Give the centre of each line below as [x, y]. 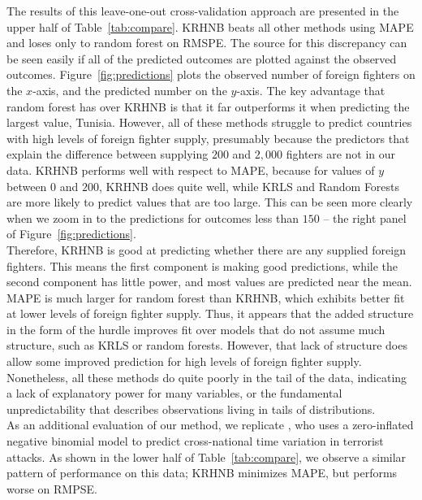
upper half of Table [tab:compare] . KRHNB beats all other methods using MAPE [210, 26]
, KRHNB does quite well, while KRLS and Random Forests [249, 186]
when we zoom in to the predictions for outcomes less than [153, 217]
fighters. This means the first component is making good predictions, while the [202, 265]
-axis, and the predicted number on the [130, 90]
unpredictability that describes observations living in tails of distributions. [191, 409]
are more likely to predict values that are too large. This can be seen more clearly [210, 202]
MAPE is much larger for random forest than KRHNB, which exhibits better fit [206, 297]
